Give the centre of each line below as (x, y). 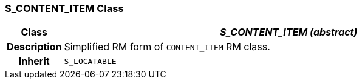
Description (34, 47)
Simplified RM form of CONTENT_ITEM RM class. (167, 47)
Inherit (34, 61)
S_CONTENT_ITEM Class (64, 8)
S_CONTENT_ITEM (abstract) (289, 32)
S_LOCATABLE (90, 61)
